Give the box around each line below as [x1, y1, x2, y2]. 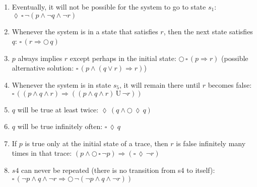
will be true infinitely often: [17, 121, 103, 132]
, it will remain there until [119, 79, 200, 90]
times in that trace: [12, 148, 72, 158]
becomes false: [208, 79, 252, 90]
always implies [18, 52, 62, 63]
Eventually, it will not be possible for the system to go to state [12, 2, 206, 12]
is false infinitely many [176, 138, 246, 148]
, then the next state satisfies [163, 26, 253, 36]
